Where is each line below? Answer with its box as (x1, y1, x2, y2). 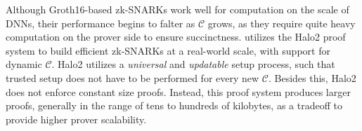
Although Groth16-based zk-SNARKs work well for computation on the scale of (6, 2, 349, 16)
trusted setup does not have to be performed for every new (6, 70, 259, 85)
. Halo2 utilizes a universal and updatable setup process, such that (51, 57, 335, 71)
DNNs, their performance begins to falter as (6, 15, 195, 30)
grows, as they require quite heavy (207, 15, 356, 30)
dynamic (6, 57, 42, 71)
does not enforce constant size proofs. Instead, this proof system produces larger (6, 84, 351, 99)
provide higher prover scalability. (6, 111, 147, 126)
